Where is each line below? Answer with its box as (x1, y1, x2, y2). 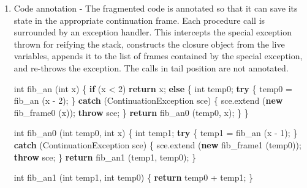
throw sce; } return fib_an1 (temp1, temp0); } (13, 150, 196, 163)
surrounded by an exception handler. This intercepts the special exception (13, 26, 292, 38)
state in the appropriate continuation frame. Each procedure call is (13, 13, 265, 26)
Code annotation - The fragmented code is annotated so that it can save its (13, 2, 298, 14)
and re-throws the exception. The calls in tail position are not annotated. (13, 61, 289, 74)
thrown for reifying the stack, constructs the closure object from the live (13, 37, 285, 50)
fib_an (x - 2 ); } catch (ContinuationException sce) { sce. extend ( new (13, 94, 283, 107)
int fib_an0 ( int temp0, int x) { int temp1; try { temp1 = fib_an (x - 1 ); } (13, 126, 298, 139)
